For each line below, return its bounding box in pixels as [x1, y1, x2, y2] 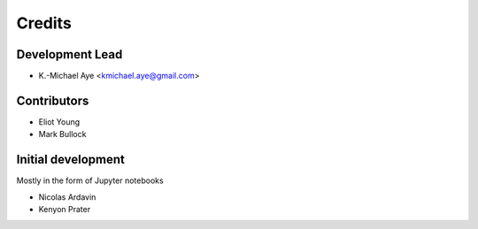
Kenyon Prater [38, 204, 91, 215]
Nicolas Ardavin [38, 191, 96, 202]
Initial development [16, 152, 126, 167]
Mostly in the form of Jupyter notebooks [16, 175, 164, 186]
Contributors [16, 93, 89, 108]
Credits [16, 13, 73, 33]
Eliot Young [38, 116, 81, 127]
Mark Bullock [38, 129, 87, 140]
